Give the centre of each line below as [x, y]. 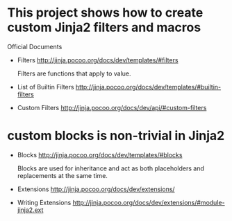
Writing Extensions [44, 202]
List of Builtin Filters [45, 87]
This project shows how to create [105, 13]
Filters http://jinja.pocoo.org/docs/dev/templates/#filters [98, 60]
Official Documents [35, 46]
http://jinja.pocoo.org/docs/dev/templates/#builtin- [148, 87]
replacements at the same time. [62, 175]
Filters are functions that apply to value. [74, 73]
